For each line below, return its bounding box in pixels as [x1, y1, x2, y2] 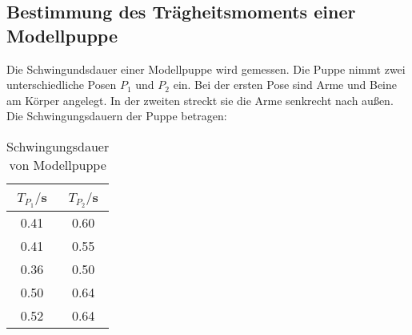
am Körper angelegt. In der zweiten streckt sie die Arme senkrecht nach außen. [6, 91, 394, 108]
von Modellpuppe [9, 155, 106, 174]
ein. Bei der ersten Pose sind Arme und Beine [173, 76, 398, 93]
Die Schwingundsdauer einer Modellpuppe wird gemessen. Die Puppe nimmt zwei [6, 60, 406, 77]
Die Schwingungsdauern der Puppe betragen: [6, 107, 227, 124]
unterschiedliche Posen [6, 76, 117, 93]
